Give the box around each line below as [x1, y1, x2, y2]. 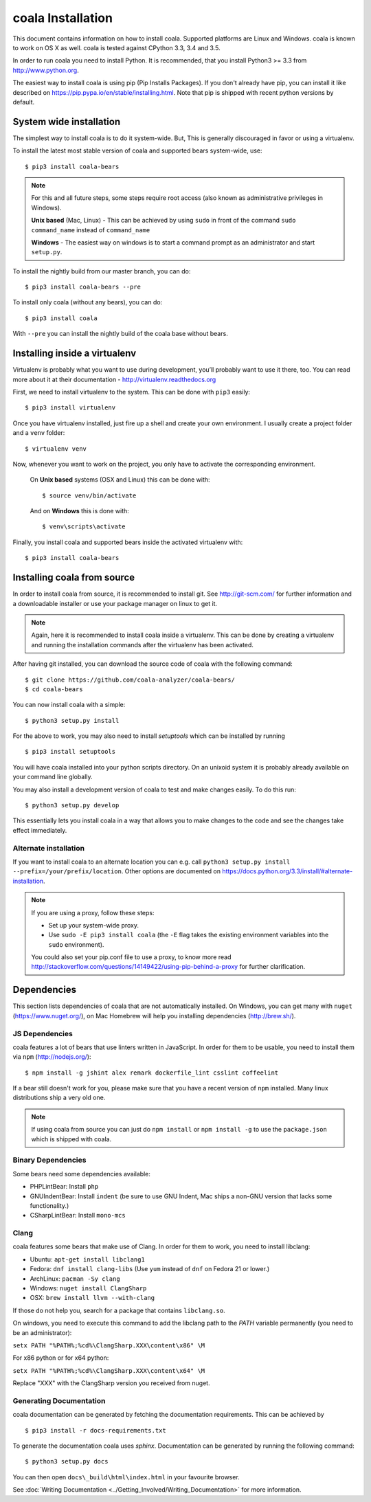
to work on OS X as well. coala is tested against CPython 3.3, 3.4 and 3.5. [12, 43, 221, 52]
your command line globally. [12, 773, 93, 781]
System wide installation [12, 115, 120, 127]
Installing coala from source [12, 572, 135, 583]
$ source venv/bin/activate [42, 491, 137, 500]
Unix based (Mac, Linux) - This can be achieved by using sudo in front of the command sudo [31, 216, 296, 225]
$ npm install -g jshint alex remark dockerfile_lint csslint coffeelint [25, 1068, 279, 1077]
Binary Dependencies [12, 1155, 87, 1165]
